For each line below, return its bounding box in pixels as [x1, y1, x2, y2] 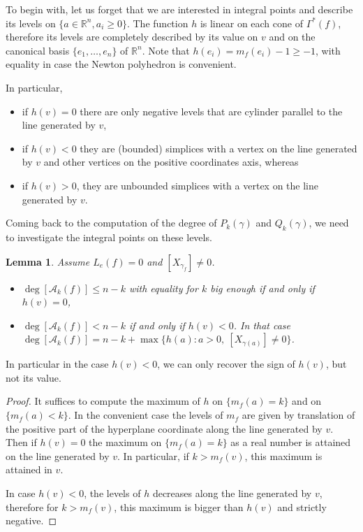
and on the [269, 29, 316, 44]
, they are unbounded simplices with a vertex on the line [76, 178, 318, 192]
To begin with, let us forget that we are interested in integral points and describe [6, 2, 353, 16]
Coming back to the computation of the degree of [6, 215, 217, 230]
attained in [6, 462, 52, 477]
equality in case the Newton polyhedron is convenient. [6, 57, 237, 71]
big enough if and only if [210, 280, 315, 295]
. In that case [233, 317, 291, 332]
